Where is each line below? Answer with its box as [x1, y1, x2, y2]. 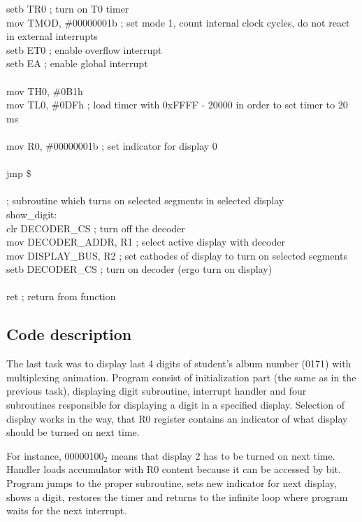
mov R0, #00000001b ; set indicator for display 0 [6, 138, 217, 153]
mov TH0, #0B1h [6, 83, 83, 98]
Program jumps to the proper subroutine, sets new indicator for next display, [6, 476, 337, 491]
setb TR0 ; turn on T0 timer [6, 1, 129, 15]
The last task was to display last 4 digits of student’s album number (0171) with [6, 356, 352, 371]
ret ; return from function [6, 289, 116, 304]
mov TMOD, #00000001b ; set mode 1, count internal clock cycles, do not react [6, 15, 350, 29]
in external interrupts [6, 29, 98, 43]
